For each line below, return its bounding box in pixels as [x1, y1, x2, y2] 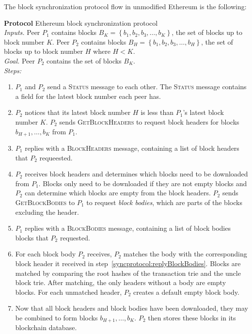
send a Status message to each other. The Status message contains [47, 81, 247, 92]
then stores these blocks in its [148, 312, 236, 322]
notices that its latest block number [25, 107, 131, 117]
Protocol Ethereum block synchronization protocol [4, 17, 158, 28]
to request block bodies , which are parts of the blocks [86, 197, 242, 207]
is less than [141, 107, 174, 117]
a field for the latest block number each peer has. [15, 91, 161, 101]
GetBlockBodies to [15, 197, 75, 207]
